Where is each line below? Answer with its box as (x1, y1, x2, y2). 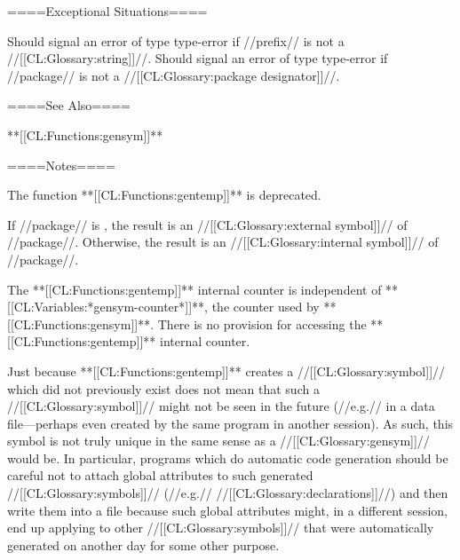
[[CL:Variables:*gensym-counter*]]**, (7, 297, 209, 316)
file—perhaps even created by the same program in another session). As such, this (7, 414, 454, 432)
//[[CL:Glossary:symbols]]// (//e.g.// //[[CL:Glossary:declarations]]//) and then (7, 484, 448, 502)
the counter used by (211, 297, 320, 316)
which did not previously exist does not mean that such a (7, 379, 320, 398)
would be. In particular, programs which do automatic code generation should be (7, 448, 448, 467)
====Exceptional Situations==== (7, 2, 208, 20)
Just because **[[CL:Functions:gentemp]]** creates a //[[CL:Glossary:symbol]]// (7, 361, 446, 380)
